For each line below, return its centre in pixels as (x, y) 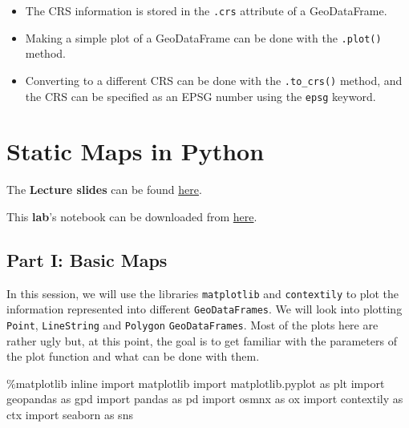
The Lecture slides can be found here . (104, 190)
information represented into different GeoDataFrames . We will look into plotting (204, 309)
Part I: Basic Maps (87, 259)
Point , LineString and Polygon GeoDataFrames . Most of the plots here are (192, 325)
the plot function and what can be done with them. (133, 356)
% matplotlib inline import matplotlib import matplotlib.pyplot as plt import (196, 383)
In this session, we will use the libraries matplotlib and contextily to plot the (203, 293)
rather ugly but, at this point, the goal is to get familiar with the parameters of (202, 340)
